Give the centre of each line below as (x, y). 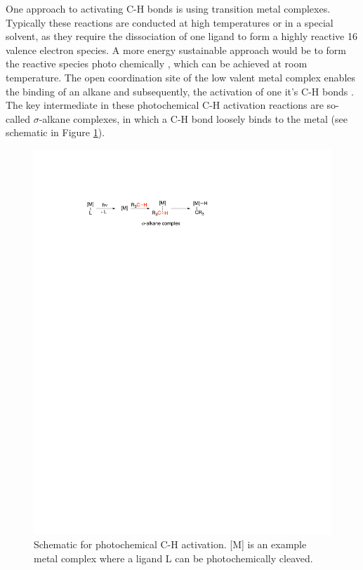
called (18, 118)
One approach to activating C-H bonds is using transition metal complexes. (168, 8)
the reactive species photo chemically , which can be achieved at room (157, 64)
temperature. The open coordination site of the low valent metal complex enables (181, 77)
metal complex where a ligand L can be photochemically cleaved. (173, 558)
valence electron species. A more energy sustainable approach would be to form (176, 49)
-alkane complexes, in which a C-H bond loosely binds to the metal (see (193, 118)
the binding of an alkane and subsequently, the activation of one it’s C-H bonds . (180, 91)
